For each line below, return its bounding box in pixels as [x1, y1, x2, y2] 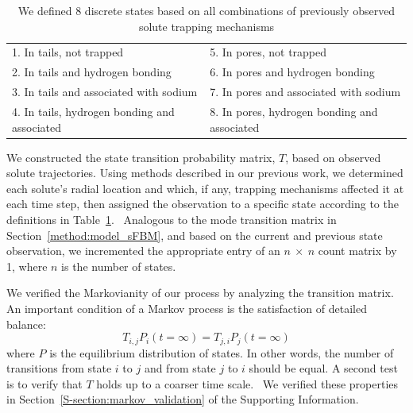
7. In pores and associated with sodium [210, 83, 401, 100]
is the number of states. [61, 257, 176, 274]
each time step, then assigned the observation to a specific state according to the [6, 195, 399, 212]
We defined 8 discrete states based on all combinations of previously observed [17, 2, 396, 18]
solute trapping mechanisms [138, 17, 275, 34]
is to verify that [6, 375, 83, 392]
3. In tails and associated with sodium [12, 83, 198, 100]
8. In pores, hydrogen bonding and [210, 102, 378, 119]
